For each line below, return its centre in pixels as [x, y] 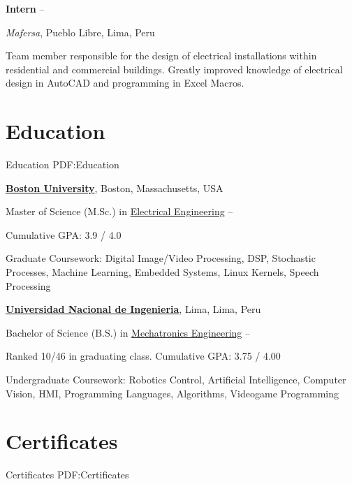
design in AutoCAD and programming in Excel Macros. [125, 83]
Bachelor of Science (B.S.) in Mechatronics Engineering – [128, 332]
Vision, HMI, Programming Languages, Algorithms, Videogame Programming [173, 393]
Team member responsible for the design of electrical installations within [161, 56]
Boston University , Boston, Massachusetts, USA [115, 188]
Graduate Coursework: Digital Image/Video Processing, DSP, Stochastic [161, 258]
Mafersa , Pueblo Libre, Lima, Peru [80, 32]
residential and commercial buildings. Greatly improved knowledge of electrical [174, 69]
